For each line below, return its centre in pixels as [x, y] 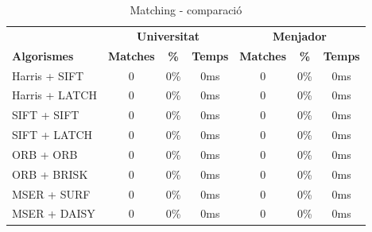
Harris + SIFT [48, 75]
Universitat [169, 35]
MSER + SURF [51, 193]
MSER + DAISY [54, 213]
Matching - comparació [186, 10]
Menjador [300, 35]
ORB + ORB [45, 154]
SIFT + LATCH [52, 135]
